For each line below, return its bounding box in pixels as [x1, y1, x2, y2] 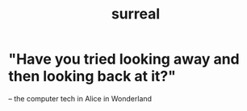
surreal [111, 5, 161, 23]
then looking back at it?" [8, 68, 176, 85]
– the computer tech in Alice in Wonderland [8, 93, 152, 103]
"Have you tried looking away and [8, 50, 240, 68]
